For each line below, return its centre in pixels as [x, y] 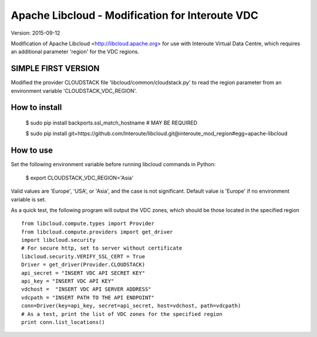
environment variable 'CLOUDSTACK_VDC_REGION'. [74, 90]
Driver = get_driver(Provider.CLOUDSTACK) [83, 265]
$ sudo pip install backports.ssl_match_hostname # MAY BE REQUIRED [112, 123]
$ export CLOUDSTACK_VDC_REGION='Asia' [80, 178]
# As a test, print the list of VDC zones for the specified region [122, 314]
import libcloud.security [59, 240]
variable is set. [28, 199]
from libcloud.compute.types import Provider [88, 224]
